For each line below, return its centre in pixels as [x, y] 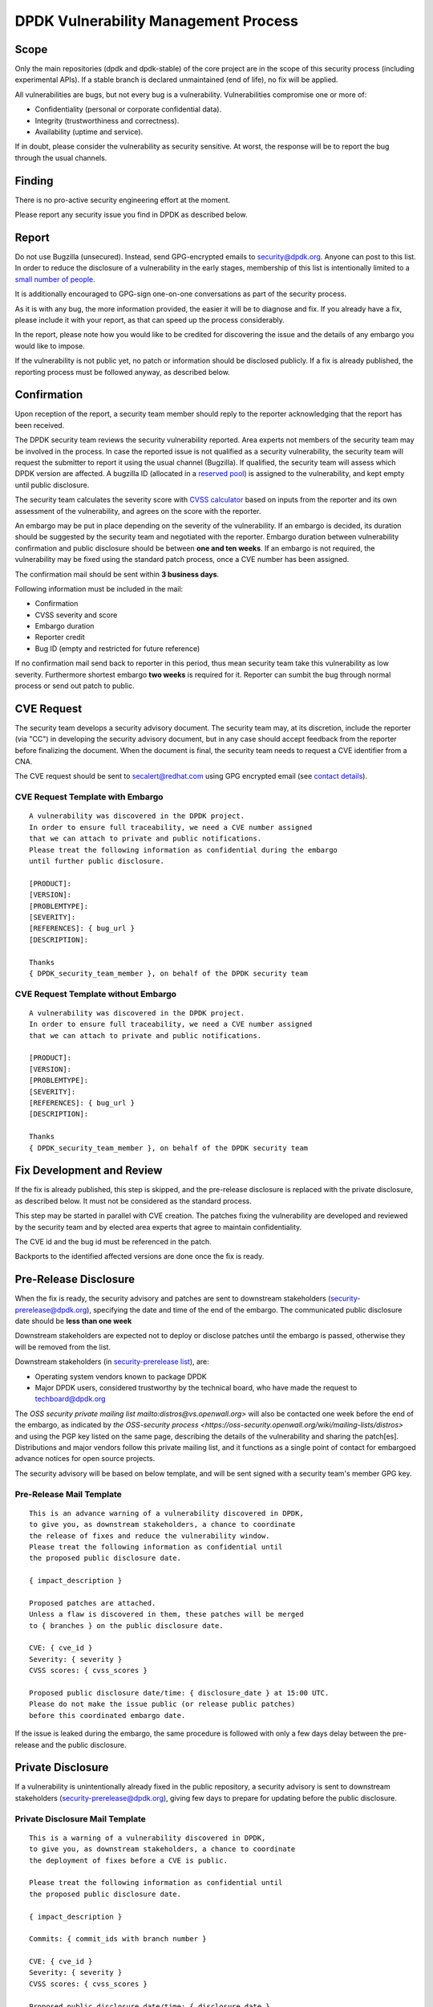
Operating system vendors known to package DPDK [121, 1376]
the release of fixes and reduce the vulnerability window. [150, 1536]
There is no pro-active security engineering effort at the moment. [123, 200]
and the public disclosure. [84, 1744]
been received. [40, 425]
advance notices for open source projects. [85, 1459]
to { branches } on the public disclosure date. [126, 1625]
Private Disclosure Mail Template [80, 1818]
